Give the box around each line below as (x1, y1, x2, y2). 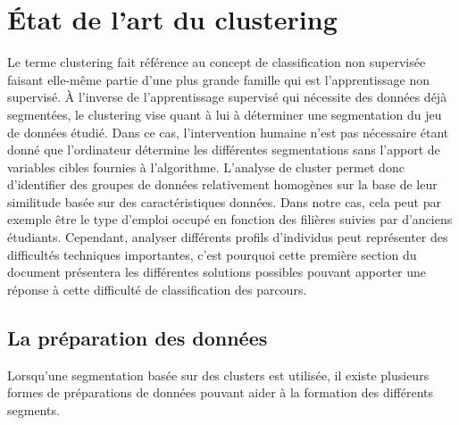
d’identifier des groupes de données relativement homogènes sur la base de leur (7, 175, 438, 194)
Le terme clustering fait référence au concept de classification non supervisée (7, 53, 426, 71)
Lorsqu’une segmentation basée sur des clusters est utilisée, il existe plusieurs (7, 365, 430, 384)
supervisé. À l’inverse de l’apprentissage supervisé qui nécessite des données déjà (7, 87, 447, 106)
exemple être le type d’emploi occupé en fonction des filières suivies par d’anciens (7, 210, 453, 229)
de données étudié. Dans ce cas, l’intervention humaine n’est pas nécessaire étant (7, 122, 449, 141)
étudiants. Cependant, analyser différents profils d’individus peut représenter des (7, 228, 448, 246)
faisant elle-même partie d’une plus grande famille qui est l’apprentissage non (7, 70, 430, 88)
